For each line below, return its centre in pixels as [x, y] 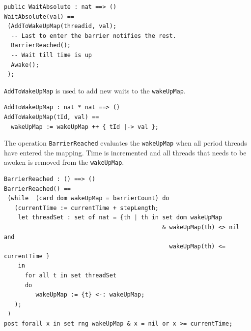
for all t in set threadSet [71, 276]
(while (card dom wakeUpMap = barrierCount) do [88, 198]
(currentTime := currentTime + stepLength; [86, 208]
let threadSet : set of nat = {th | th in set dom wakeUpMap [120, 218]
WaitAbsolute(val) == [39, 16]
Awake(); [25, 65]
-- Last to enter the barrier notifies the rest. [94, 36]
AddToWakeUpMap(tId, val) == [52, 117]
